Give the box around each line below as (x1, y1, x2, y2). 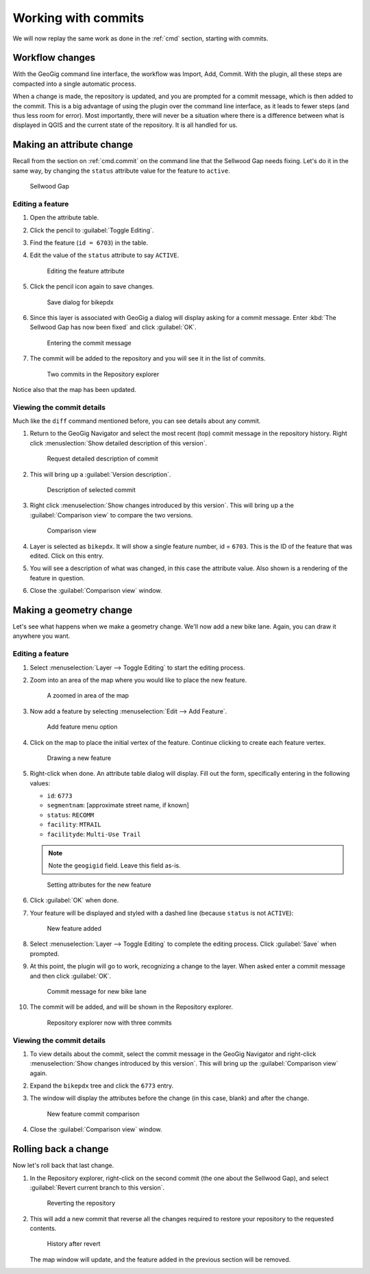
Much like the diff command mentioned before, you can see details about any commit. (12, 417, 261, 425)
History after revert (47, 1240, 101, 1248)
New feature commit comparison (47, 1110, 140, 1118)
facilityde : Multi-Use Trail (47, 830, 141, 838)
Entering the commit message (47, 339, 132, 347)
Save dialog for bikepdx (47, 298, 114, 306)
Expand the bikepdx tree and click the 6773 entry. (29, 1081, 174, 1090)
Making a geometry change (12, 604, 133, 616)
